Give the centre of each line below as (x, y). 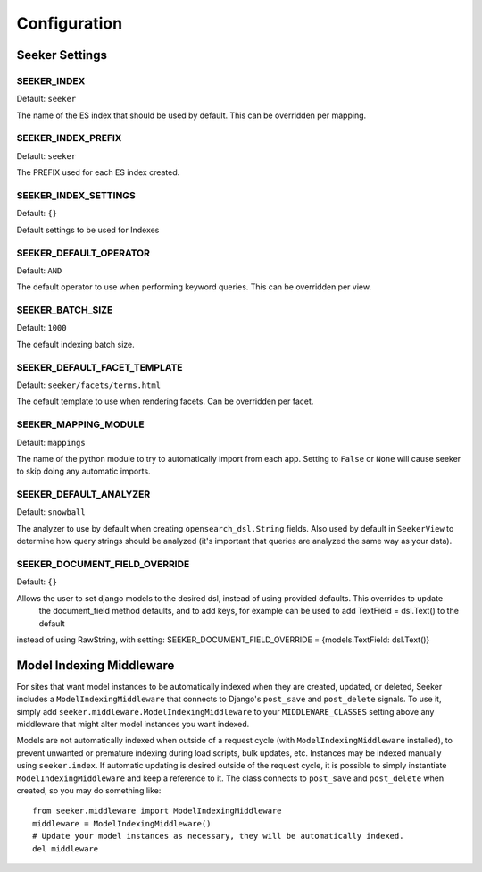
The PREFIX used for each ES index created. (98, 172)
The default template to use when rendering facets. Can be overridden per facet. (165, 401)
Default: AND (39, 270)
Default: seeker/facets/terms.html (88, 385)
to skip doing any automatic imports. (83, 471)
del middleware (66, 848)
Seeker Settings (62, 55)
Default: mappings (51, 442)
